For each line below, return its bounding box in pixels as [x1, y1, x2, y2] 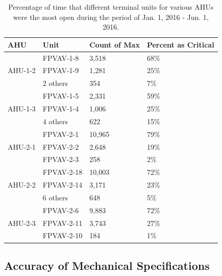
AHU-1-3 [8, 103, 36, 113]
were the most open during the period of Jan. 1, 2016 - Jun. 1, [13, 11, 209, 22]
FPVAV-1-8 [42, 52, 79, 63]
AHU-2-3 [8, 217, 36, 228]
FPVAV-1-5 [42, 90, 79, 101]
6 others [42, 192, 68, 202]
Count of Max [89, 39, 140, 50]
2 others [42, 78, 68, 88]
